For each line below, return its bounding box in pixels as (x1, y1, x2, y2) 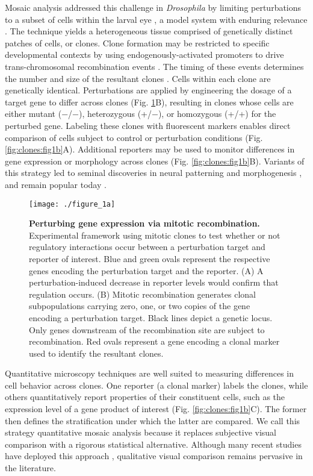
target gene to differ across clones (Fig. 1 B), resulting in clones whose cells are (5, 95, 294, 108)
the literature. (5, 462, 56, 474)
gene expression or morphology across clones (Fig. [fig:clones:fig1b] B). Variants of (5, 154, 305, 167)
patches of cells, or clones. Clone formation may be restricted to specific (5, 36, 270, 49)
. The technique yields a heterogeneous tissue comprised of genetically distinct (5, 25, 293, 37)
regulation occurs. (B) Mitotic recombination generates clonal (29, 287, 256, 300)
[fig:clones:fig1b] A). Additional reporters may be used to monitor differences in (5, 143, 295, 155)
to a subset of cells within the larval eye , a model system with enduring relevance (5, 13, 308, 25)
